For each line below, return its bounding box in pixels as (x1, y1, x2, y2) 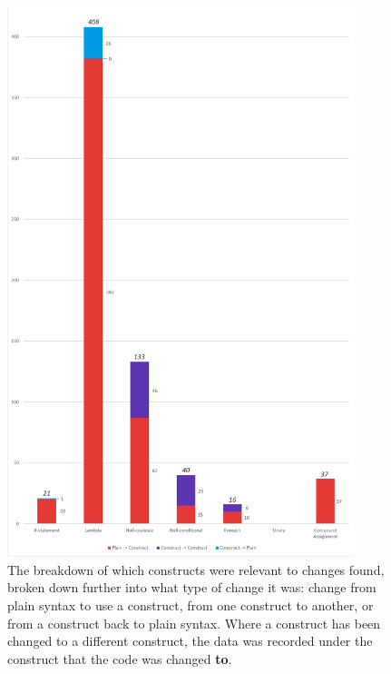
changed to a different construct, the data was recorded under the (7, 631, 373, 650)
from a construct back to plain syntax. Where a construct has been (7, 613, 381, 632)
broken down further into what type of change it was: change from (7, 578, 376, 597)
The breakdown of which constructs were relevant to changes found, (7, 560, 385, 579)
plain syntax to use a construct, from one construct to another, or (7, 596, 374, 614)
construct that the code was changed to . (7, 649, 232, 668)
